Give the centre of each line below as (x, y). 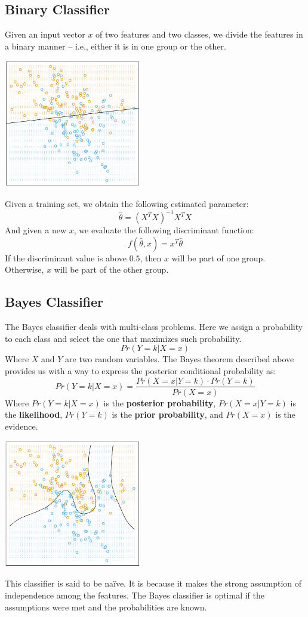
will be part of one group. (218, 257)
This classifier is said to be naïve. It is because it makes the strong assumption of (153, 583)
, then (151, 257)
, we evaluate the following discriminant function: (164, 230)
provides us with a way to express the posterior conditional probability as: (141, 370)
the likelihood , (34, 414)
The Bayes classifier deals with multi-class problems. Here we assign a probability (154, 327)
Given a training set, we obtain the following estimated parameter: (127, 204)
